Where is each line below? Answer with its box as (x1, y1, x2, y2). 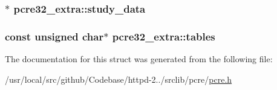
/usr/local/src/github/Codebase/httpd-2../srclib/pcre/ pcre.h (5, 72, 232, 85)
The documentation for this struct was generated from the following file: (5, 53, 273, 65)
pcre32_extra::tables (112, 28, 215, 43)
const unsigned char (5, 28, 104, 43)
